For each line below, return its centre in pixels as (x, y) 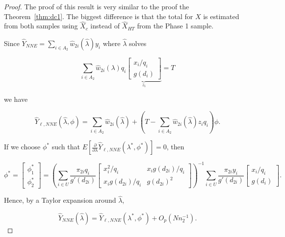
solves (138, 43)
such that (66, 147)
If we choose (22, 147)
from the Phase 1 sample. (175, 26)
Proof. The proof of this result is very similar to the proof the (97, 6)
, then (175, 147)
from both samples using (41, 26)
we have (16, 99)
